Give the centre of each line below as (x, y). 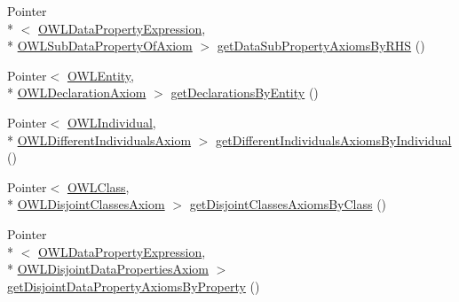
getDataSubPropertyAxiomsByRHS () (321, 46)
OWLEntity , (101, 75)
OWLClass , (98, 186)
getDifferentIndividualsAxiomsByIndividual (334, 139)
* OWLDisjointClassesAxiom (86, 204)
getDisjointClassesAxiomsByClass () (288, 204)
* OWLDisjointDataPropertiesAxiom (108, 269)
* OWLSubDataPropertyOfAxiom (100, 46)
